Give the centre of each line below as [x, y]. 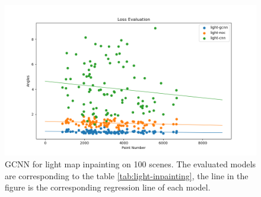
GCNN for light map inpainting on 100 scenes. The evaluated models [130, 163]
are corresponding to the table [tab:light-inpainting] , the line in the [127, 175]
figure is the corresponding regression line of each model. [108, 187]
